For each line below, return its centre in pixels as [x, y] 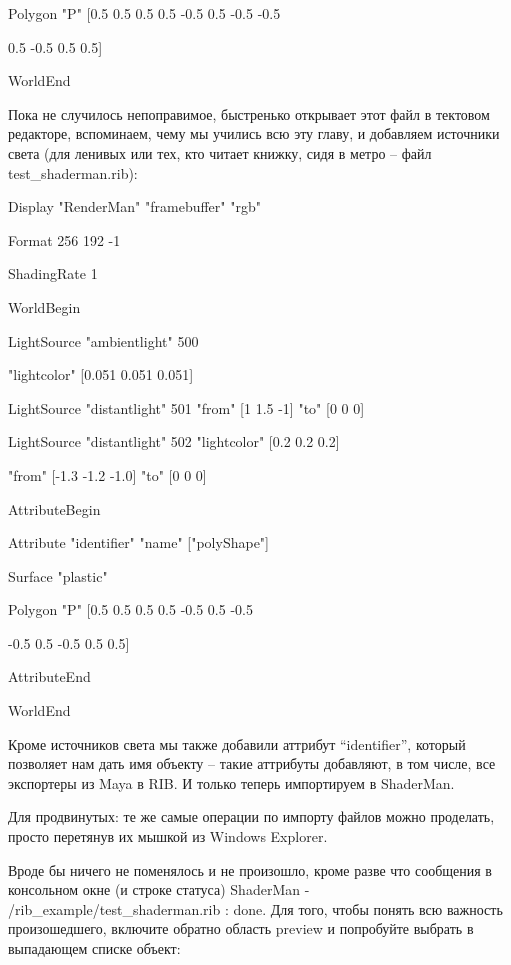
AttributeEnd [49, 676]
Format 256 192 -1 [64, 239]
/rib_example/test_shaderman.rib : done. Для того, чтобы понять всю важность [255, 908]
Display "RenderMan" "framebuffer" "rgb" [134, 206]
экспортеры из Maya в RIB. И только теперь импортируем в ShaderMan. [231, 782]
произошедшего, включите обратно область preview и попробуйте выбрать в [241, 928]
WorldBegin [44, 306]
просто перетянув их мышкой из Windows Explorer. [168, 836]
